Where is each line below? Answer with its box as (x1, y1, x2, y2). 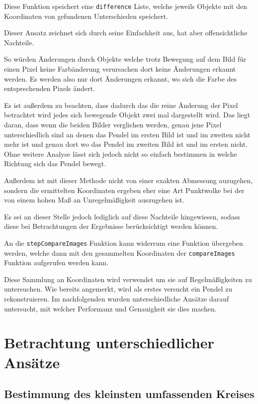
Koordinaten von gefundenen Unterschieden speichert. (4, 10, 169, 21)
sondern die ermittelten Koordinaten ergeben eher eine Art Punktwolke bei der (4, 185, 245, 195)
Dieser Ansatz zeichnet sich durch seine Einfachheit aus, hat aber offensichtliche (4, 27, 248, 38)
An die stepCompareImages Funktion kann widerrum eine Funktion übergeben (4, 237, 243, 248)
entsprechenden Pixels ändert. (4, 83, 95, 94)
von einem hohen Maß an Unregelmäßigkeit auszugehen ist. (4, 195, 184, 205)
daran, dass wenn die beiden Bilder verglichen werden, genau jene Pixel (4, 119, 222, 129)
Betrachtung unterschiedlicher (4, 332, 214, 353)
